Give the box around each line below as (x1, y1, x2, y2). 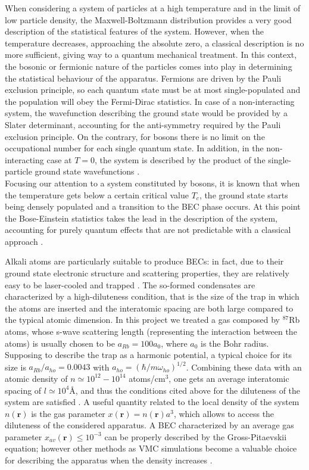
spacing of (5, 384, 42, 396)
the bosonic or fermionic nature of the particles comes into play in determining (5, 60, 292, 72)
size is (5, 360, 26, 373)
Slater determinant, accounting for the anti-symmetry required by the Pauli (5, 118, 281, 130)
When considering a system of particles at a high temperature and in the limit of (5, 2, 301, 14)
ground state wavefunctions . (35, 165, 140, 178)
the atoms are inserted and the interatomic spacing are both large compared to (5, 301, 294, 314)
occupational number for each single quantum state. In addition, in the (5, 142, 264, 154)
